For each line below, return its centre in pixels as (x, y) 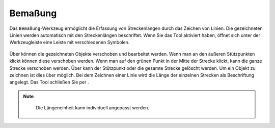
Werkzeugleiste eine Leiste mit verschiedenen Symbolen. (70, 42)
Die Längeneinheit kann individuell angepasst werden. (93, 108)
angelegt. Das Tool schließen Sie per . (49, 82)
